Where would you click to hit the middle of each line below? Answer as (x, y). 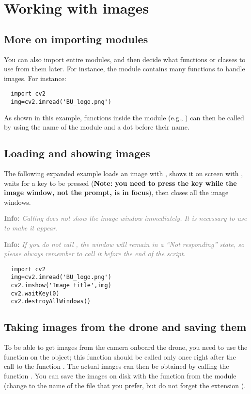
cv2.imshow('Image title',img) (61, 286)
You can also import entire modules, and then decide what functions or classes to (125, 59)
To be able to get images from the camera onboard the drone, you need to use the (126, 347)
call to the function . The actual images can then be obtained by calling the (117, 366)
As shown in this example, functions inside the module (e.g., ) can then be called (124, 117)
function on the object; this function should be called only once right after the (120, 356)
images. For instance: (35, 78)
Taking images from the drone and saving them (125, 327)
